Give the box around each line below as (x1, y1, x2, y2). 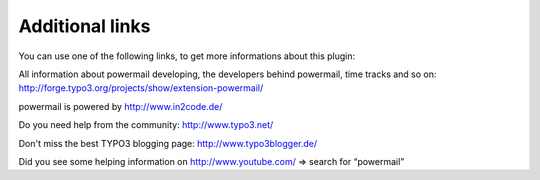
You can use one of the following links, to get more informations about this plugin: (18, 50, 356, 62)
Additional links (18, 15, 151, 37)
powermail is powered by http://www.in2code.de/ (18, 100, 223, 112)
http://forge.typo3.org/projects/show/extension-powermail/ (18, 82, 264, 94)
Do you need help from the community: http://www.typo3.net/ (18, 119, 274, 131)
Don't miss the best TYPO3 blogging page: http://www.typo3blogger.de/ (18, 137, 318, 149)
